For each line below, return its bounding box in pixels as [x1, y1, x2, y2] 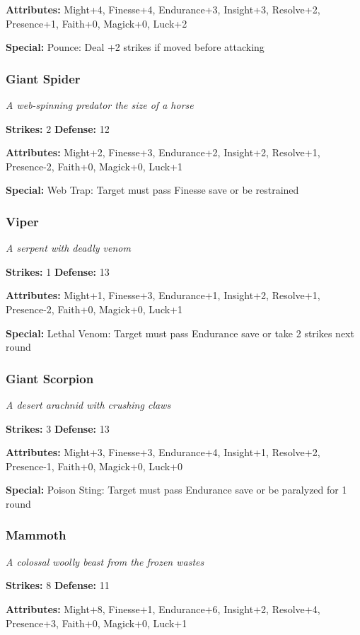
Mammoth [6, 526, 66, 544]
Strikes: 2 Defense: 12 [6, 121, 110, 136]
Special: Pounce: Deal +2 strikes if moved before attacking [6, 40, 265, 54]
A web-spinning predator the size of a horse [6, 98, 194, 112]
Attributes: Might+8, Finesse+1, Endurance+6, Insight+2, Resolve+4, [6, 601, 320, 616]
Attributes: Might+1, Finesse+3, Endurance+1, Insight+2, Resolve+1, [6, 288, 320, 303]
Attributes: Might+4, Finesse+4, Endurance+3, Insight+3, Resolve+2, [6, 2, 320, 16]
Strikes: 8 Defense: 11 [6, 578, 110, 593]
